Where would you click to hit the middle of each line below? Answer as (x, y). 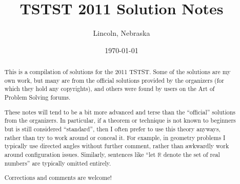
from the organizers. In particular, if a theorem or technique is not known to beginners (120, 120)
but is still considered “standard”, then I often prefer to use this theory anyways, (112, 129)
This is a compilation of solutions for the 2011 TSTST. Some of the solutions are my (117, 72)
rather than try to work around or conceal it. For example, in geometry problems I (115, 137)
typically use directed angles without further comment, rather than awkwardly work (117, 146)
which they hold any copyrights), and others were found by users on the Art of (109, 89)
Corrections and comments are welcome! (58, 178)
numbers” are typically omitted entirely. (58, 163)
